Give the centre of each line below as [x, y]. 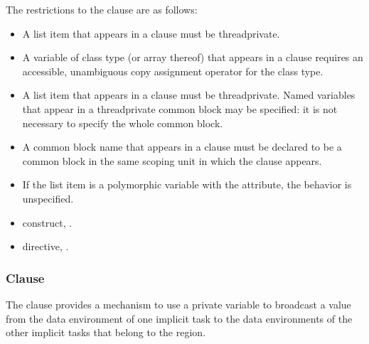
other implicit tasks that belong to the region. [106, 332]
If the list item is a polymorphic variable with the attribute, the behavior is [187, 184]
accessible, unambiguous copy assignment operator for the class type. [173, 71]
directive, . [46, 246]
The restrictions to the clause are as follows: [102, 9]
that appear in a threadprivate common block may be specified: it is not [180, 108]
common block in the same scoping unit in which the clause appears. [172, 160]
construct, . [47, 222]
